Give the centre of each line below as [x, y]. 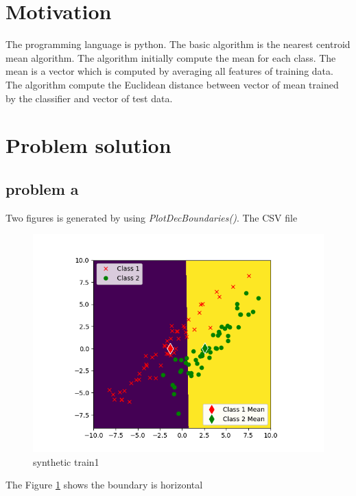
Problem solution [88, 145]
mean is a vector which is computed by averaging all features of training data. [169, 71]
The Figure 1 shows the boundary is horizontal [104, 485]
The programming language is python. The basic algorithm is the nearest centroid [178, 44]
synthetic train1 [66, 461]
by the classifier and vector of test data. [89, 98]
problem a [42, 188]
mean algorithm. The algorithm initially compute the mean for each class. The [171, 57]
